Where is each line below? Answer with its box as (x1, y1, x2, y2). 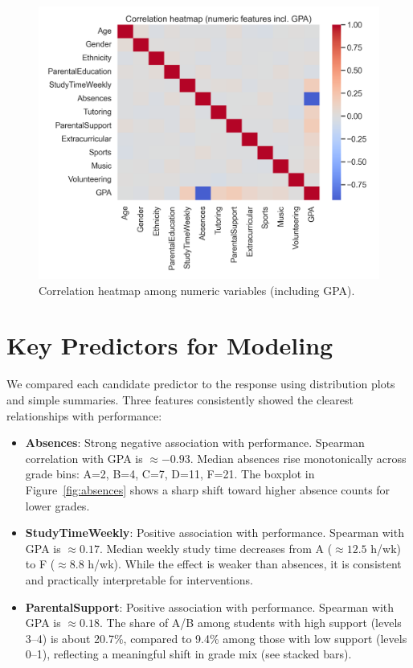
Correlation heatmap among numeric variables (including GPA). (39, 281, 355, 298)
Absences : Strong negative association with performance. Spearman (25, 434, 365, 451)
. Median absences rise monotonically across (190, 449, 407, 466)
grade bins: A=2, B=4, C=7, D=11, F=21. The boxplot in (25, 465, 315, 482)
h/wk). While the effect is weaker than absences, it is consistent (88, 555, 402, 572)
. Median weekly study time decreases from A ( (99, 539, 333, 556)
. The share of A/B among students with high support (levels (99, 614, 402, 631)
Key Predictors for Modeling (6, 329, 333, 362)
